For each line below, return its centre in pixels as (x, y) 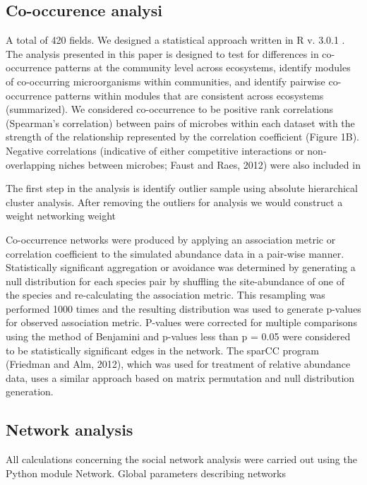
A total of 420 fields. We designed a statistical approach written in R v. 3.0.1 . (175, 40)
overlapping (31, 164)
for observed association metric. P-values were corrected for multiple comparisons (181, 322)
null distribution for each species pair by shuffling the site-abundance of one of (175, 281)
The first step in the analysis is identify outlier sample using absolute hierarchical (182, 188)
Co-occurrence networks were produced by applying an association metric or (171, 239)
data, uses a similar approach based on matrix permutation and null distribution (180, 377)
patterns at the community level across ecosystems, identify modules (203, 67)
